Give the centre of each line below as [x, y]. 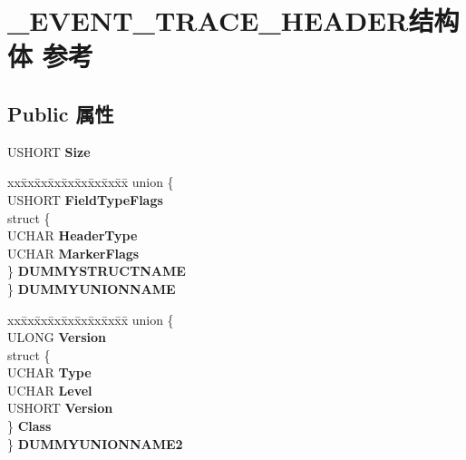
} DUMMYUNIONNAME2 [95, 443]
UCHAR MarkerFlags [73, 253]
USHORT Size [49, 151]
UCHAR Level [50, 390]
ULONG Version [57, 337]
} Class [29, 426]
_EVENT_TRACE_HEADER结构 [233, 20]
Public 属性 [61, 113]
